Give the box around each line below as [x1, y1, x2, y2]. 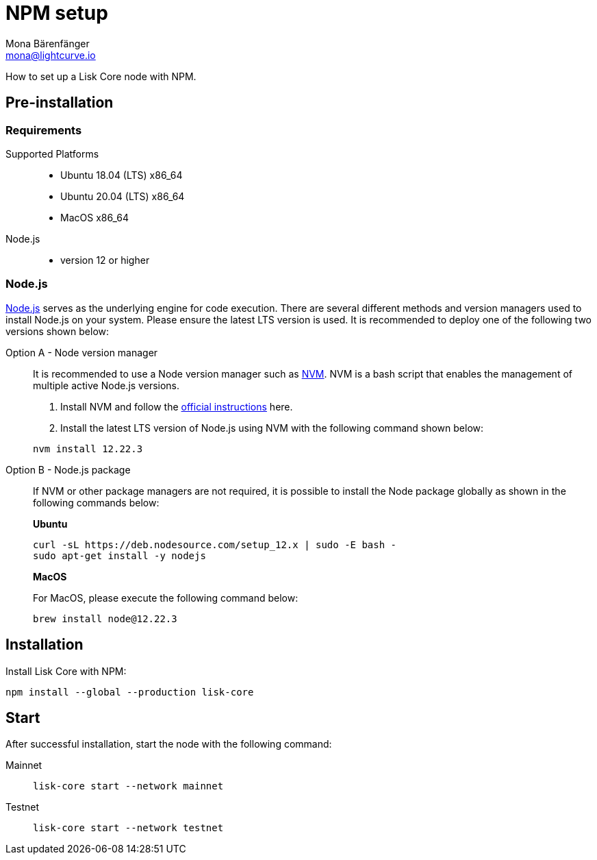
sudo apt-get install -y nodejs [33, 550, 206, 561]
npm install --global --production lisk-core [5, 686, 254, 698]
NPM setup [5, 1, 108, 25]
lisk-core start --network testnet [33, 822, 224, 834]
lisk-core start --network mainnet [33, 781, 224, 792]
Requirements [5, 123, 82, 137]
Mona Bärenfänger [5, 37, 90, 49]
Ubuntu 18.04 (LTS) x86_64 [60, 169, 183, 181]
